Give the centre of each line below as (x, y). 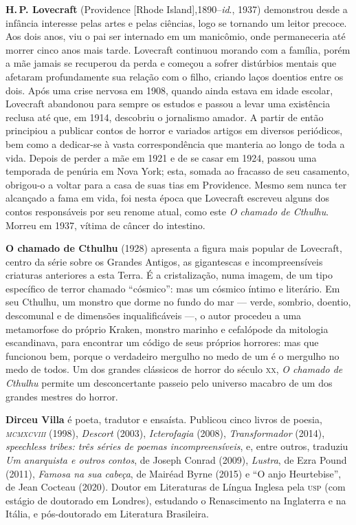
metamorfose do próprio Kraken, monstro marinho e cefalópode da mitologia (167, 329)
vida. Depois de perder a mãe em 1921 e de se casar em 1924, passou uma (161, 157)
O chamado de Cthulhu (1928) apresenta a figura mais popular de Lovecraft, (174, 248)
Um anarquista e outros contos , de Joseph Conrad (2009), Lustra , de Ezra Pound (176, 460)
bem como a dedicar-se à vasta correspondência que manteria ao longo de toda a (175, 143)
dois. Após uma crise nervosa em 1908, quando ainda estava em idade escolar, (169, 90)
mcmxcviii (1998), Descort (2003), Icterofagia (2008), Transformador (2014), (165, 432)
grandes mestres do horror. (62, 396)
